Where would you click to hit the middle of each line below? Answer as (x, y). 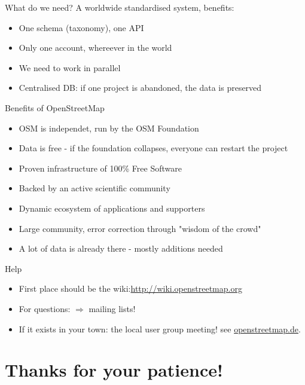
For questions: (45, 308)
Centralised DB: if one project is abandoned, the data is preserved (140, 88)
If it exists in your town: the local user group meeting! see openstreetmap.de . (160, 329)
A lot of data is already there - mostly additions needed (121, 248)
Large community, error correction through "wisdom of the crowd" (140, 228)
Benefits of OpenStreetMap (55, 107)
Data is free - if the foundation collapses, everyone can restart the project (153, 148)
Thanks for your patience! (114, 370)
